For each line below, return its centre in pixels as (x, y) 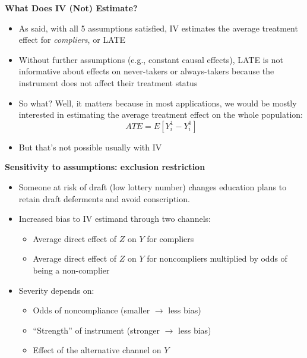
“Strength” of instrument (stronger (96, 330)
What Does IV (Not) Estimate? (71, 8)
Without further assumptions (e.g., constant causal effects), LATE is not (151, 59)
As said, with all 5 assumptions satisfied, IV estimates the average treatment (158, 28)
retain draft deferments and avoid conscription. (104, 198)
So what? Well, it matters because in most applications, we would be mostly (158, 103)
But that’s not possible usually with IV (90, 147)
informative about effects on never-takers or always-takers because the (146, 71)
